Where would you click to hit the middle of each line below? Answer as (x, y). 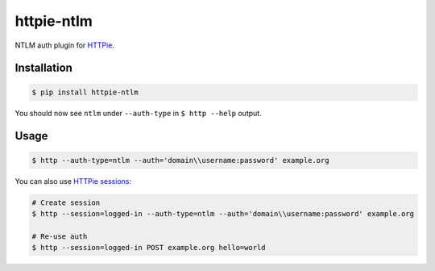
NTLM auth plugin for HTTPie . (64, 45)
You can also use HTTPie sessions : (73, 181)
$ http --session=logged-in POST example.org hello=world (149, 248)
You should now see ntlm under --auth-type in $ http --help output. (138, 113)
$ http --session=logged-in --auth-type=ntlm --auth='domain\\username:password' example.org (223, 213)
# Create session (66, 202)
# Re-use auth (60, 236)
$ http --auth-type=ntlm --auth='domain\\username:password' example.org (180, 160)
